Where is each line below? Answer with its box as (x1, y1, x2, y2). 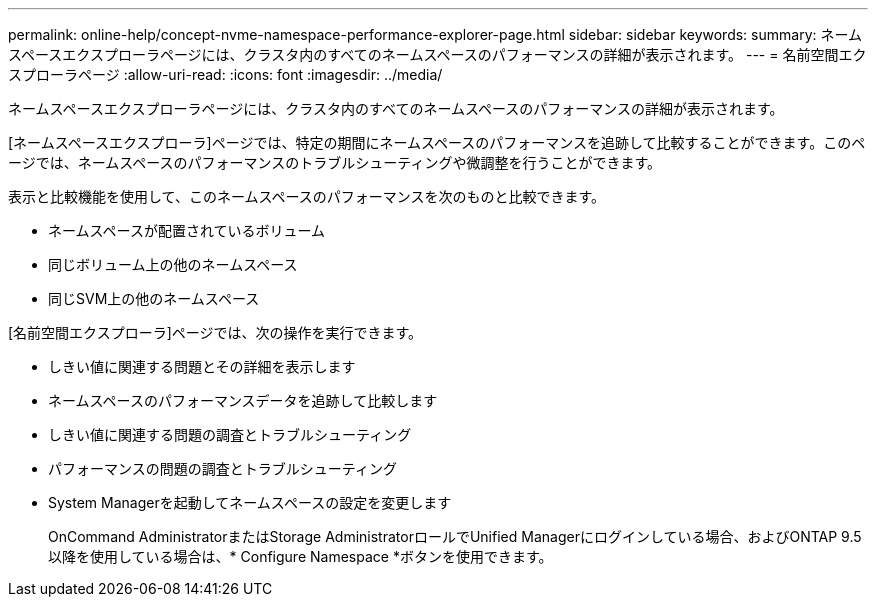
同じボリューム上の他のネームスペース (48, 256, 298, 273)
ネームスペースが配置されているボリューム (48, 222, 326, 239)
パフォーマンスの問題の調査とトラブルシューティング (48, 460, 397, 477)
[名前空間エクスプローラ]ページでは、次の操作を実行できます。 (8, 324, 423, 341)
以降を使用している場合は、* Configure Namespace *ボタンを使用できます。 (48, 548, 553, 565)
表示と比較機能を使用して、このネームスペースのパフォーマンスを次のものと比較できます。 (8, 188, 606, 205)
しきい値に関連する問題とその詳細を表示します (48, 358, 356, 375)
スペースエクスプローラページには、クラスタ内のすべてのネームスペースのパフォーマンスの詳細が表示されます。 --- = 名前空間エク (8, 46, 867, 63)
